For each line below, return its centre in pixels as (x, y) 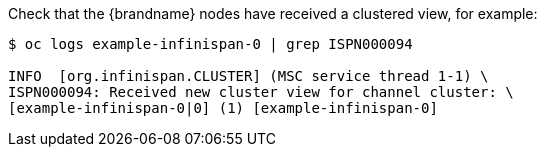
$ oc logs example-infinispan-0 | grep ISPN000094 (210, 44)
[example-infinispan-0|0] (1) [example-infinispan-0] (223, 108)
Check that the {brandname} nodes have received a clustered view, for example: (273, 13)
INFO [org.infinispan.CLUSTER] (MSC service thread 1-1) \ (248, 76)
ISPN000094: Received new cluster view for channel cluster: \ (261, 92)
